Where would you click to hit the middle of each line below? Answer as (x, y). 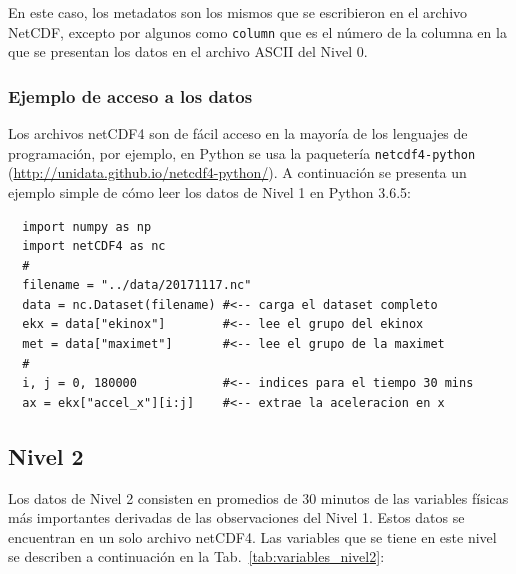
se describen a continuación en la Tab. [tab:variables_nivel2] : (196, 556)
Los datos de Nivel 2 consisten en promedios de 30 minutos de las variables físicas (258, 497)
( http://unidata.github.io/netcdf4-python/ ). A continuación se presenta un (237, 172)
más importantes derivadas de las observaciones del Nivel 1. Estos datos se (236, 517)
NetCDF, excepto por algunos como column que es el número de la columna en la (257, 31)
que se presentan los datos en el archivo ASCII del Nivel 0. (188, 51)
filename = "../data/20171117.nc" (137, 285)
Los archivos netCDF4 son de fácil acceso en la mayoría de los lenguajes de (238, 133)
